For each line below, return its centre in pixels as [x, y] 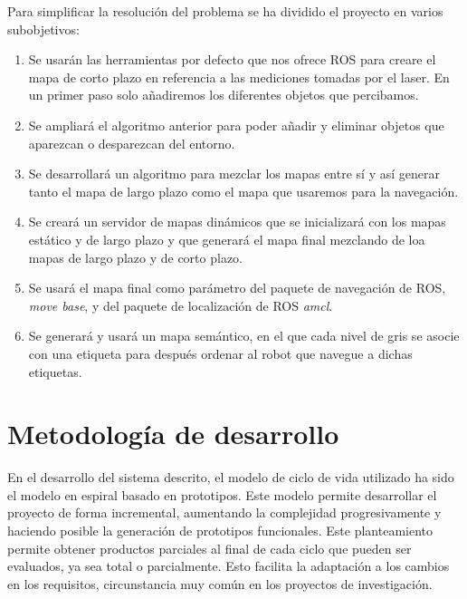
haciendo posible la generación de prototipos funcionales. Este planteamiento [220, 530]
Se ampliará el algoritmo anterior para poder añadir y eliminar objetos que [236, 125]
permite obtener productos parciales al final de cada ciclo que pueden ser [210, 548]
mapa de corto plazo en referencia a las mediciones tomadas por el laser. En [239, 77]
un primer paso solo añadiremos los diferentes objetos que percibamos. [224, 95]
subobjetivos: [43, 29]
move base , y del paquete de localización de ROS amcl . [181, 305]
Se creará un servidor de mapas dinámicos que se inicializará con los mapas [237, 222]
